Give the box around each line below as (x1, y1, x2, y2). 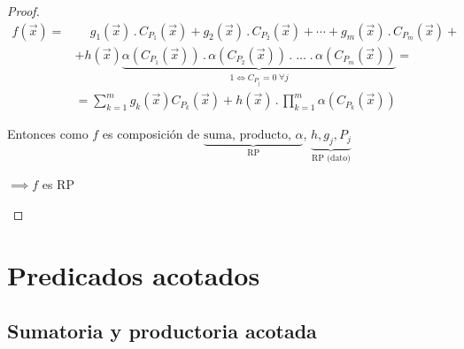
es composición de (102, 125, 200, 143)
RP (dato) (312, 153, 351, 163)
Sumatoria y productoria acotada (7, 317, 317, 345)
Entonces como (7, 125, 89, 143)
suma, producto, (203, 129, 291, 142)
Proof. (7, 2, 40, 19)
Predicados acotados (7, 256, 260, 292)
